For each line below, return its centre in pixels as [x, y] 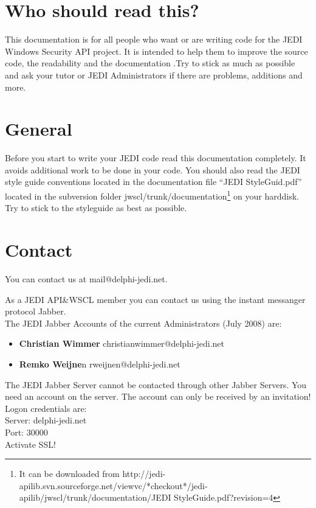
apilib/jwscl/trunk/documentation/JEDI [95, 497]
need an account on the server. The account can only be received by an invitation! [158, 396]
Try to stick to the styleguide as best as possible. [96, 208]
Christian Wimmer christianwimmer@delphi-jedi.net [122, 343]
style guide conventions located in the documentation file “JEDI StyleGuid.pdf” [153, 182]
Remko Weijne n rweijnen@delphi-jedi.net [100, 364]
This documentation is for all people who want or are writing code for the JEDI [154, 39]
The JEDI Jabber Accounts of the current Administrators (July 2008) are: [143, 323]
